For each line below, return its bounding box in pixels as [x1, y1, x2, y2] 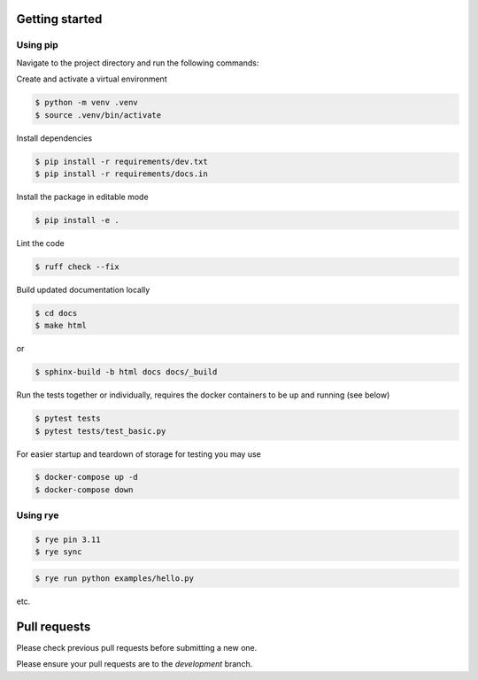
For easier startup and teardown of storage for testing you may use [16, 448, 261, 460]
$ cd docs [35, 308, 78, 318]
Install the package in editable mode [16, 191, 150, 202]
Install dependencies [16, 133, 93, 143]
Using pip [16, 39, 59, 51]
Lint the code [16, 237, 66, 248]
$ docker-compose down [35, 484, 134, 495]
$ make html [35, 321, 88, 331]
